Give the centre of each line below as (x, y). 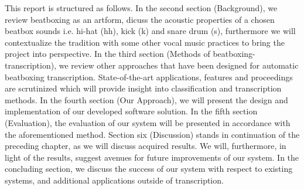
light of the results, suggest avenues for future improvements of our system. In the (152, 157)
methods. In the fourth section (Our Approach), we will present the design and (146, 99)
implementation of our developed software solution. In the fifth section (131, 111)
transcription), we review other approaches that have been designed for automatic (152, 65)
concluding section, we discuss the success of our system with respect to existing (149, 169)
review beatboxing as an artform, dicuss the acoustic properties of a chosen (140, 19)
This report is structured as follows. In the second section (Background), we (141, 8)
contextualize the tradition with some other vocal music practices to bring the (145, 42)
